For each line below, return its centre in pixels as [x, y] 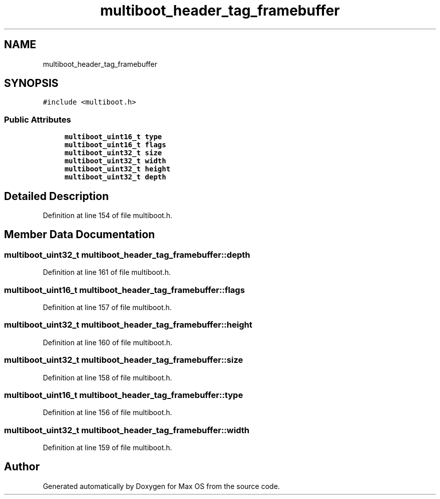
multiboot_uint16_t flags [115, 145]
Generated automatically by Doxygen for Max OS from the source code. [161, 486]
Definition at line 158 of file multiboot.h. [107, 377]
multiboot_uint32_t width [115, 161]
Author [22, 467]
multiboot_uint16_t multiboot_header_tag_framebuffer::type [124, 395]
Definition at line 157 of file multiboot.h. [107, 307]
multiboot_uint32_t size [113, 153]
